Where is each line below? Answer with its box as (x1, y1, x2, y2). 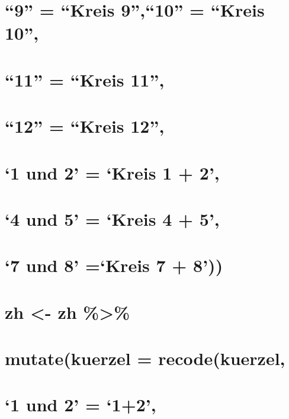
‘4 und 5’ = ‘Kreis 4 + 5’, (5, 206, 220, 231)
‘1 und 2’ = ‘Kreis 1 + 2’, (5, 160, 220, 184)
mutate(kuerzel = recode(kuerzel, (5, 346, 285, 370)
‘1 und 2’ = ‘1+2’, (5, 392, 156, 417)
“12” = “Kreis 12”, (5, 114, 165, 138)
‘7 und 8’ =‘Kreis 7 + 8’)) (5, 253, 223, 277)
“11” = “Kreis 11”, (5, 67, 165, 91)
